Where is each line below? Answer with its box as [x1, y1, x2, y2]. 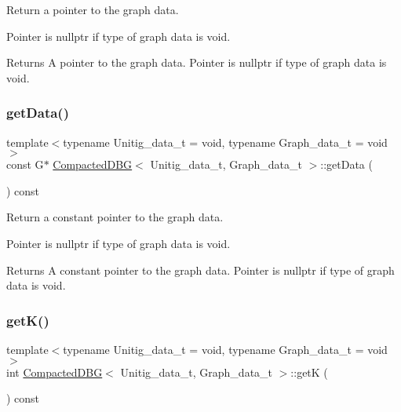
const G [6, 156, 44, 173]
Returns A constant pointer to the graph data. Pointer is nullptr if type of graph [6, 261, 395, 278]
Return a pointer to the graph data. [6, 2, 179, 17]
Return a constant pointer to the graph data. [6, 209, 224, 225]
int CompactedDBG [6, 363, 103, 380]
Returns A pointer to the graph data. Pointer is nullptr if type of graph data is [6, 54, 387, 71]
